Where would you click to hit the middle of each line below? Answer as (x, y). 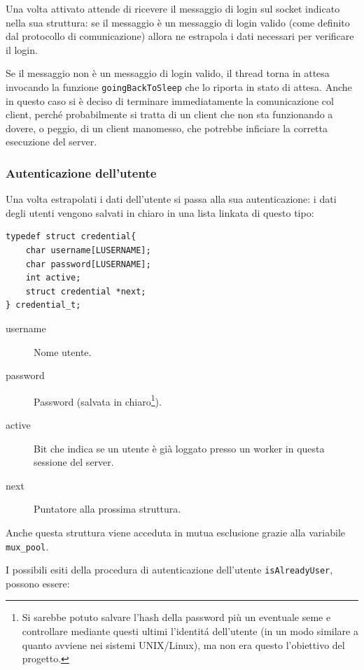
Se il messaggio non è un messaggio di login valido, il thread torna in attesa (168, 73)
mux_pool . (27, 546)
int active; (53, 278)
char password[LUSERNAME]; (88, 264)
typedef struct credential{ (71, 237)
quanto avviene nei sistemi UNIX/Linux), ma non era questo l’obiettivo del (183, 644)
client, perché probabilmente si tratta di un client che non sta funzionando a (169, 114)
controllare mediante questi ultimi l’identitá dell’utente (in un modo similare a (190, 631)
